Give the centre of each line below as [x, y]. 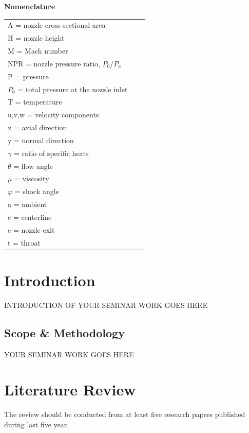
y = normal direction [41, 140]
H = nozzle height [36, 38]
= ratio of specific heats [51, 153]
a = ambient [27, 204]
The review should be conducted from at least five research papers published [125, 414]
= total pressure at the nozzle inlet [73, 89]
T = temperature [35, 102]
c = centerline [30, 217]
